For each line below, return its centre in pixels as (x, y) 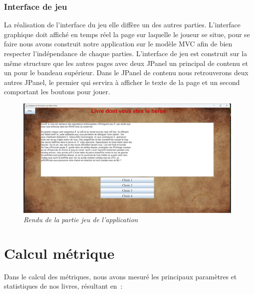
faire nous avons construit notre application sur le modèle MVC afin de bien (118, 44)
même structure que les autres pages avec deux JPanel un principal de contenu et (126, 63)
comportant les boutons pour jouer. (57, 92)
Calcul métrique (59, 253)
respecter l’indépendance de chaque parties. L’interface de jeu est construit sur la (126, 53)
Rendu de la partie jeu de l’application (81, 220)
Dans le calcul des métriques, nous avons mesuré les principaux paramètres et (120, 276)
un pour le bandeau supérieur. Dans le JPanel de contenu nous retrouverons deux (126, 73)
